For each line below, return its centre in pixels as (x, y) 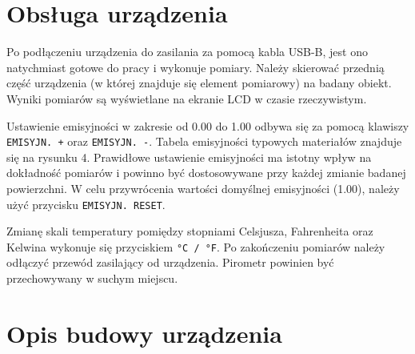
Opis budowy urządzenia (144, 333)
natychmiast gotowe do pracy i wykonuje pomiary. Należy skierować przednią (196, 67)
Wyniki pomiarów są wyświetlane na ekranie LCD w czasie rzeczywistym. (187, 98)
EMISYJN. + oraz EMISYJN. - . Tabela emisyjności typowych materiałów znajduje (204, 141)
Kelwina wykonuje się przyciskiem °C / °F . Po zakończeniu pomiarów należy (196, 246)
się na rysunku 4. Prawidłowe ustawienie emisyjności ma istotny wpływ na (189, 157)
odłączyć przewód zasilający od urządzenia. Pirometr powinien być (170, 262)
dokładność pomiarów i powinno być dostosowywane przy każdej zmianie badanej (206, 173)
